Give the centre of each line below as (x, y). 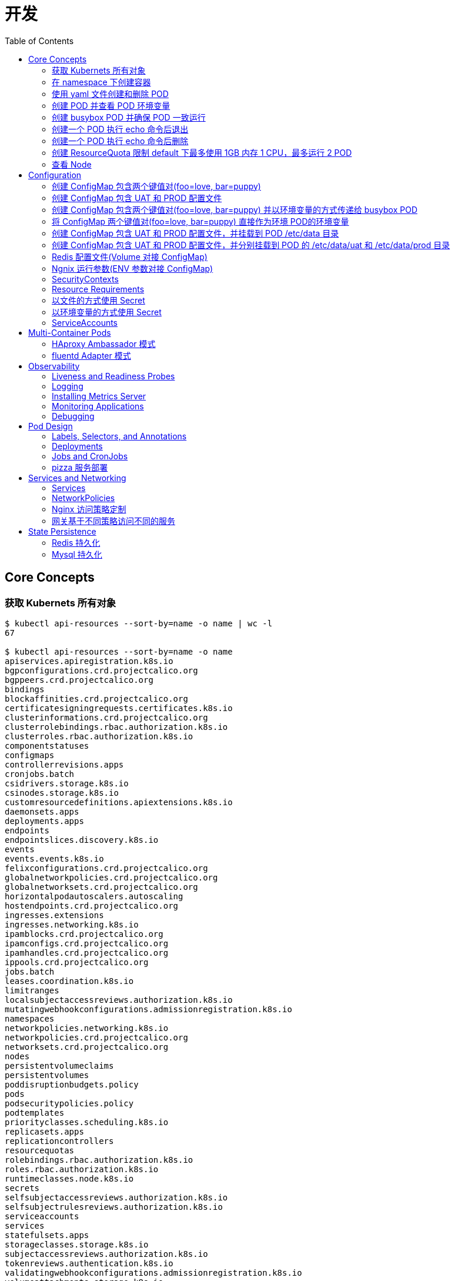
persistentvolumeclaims (59, 1065)
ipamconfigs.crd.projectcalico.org (87, 943)
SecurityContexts (85, 279)
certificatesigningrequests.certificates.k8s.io (119, 708)
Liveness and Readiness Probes (113, 376)
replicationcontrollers (59, 1141)
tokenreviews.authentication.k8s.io (89, 1263)
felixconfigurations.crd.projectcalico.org (106, 868)
